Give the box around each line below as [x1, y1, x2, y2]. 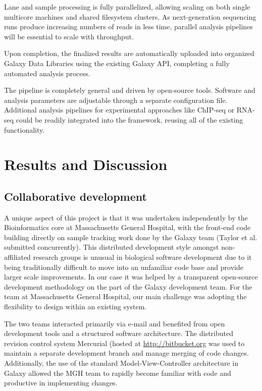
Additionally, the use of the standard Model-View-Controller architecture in [4, 358, 238, 368]
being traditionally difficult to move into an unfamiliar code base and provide [4, 261, 243, 272]
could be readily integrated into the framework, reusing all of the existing [16, 114, 243, 125]
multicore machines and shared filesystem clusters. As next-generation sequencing [4, 11, 256, 22]
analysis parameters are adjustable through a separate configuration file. [4, 94, 228, 105]
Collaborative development [4, 188, 147, 204]
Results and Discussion [4, 154, 168, 175]
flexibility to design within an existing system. [4, 301, 147, 312]
